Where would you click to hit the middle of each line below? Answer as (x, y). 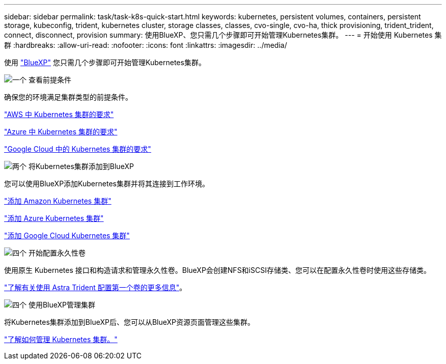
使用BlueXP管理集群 (62, 305)
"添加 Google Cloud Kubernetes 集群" (67, 235)
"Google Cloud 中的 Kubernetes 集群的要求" (78, 149)
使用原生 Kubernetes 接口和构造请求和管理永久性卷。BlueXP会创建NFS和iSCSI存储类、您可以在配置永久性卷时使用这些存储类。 (217, 270)
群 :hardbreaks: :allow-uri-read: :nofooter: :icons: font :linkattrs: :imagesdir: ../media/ (146, 45)
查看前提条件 (50, 80)
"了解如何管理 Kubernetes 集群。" (61, 339)
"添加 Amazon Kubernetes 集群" (58, 201)
